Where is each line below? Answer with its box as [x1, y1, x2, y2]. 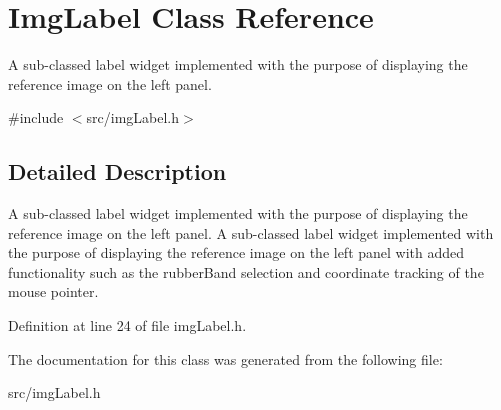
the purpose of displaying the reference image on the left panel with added [8, 242, 465, 263]
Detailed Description [8, 156, 227, 187]
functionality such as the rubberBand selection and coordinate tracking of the [8, 261, 484, 282]
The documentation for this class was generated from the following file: [8, 348, 443, 369]
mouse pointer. [8, 281, 99, 302]
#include [8, 107, 64, 128]
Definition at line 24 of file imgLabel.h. [8, 315, 247, 336]
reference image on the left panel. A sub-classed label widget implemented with [8, 222, 494, 243]
